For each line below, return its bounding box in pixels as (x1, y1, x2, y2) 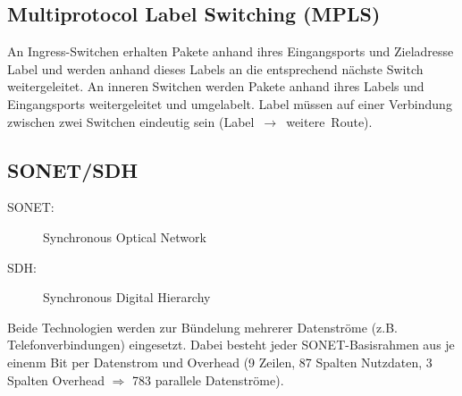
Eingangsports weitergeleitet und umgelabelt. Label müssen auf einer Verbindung (7, 94, 452, 113)
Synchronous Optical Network (43, 227, 206, 246)
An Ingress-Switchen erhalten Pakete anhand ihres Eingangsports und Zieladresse (7, 42, 454, 61)
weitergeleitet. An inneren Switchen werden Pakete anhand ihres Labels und (7, 77, 424, 96)
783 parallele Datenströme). (132, 370, 284, 389)
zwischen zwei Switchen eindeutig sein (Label (7, 112, 255, 131)
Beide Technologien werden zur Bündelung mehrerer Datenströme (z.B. (7, 317, 399, 336)
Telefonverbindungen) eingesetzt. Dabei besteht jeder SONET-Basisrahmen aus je (7, 335, 455, 354)
